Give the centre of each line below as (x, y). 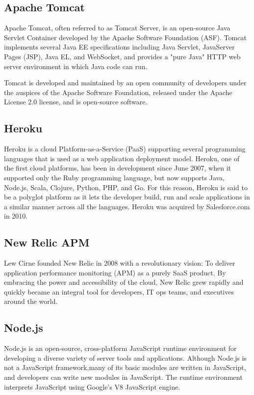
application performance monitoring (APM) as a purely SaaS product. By (115, 272)
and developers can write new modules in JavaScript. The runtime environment (123, 377)
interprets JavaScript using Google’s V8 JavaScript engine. (92, 386)
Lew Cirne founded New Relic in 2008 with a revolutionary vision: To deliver (120, 263)
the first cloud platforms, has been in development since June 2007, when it (117, 168)
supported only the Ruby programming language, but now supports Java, (114, 177)
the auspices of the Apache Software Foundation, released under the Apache (118, 92)
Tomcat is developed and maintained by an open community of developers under (125, 83)
